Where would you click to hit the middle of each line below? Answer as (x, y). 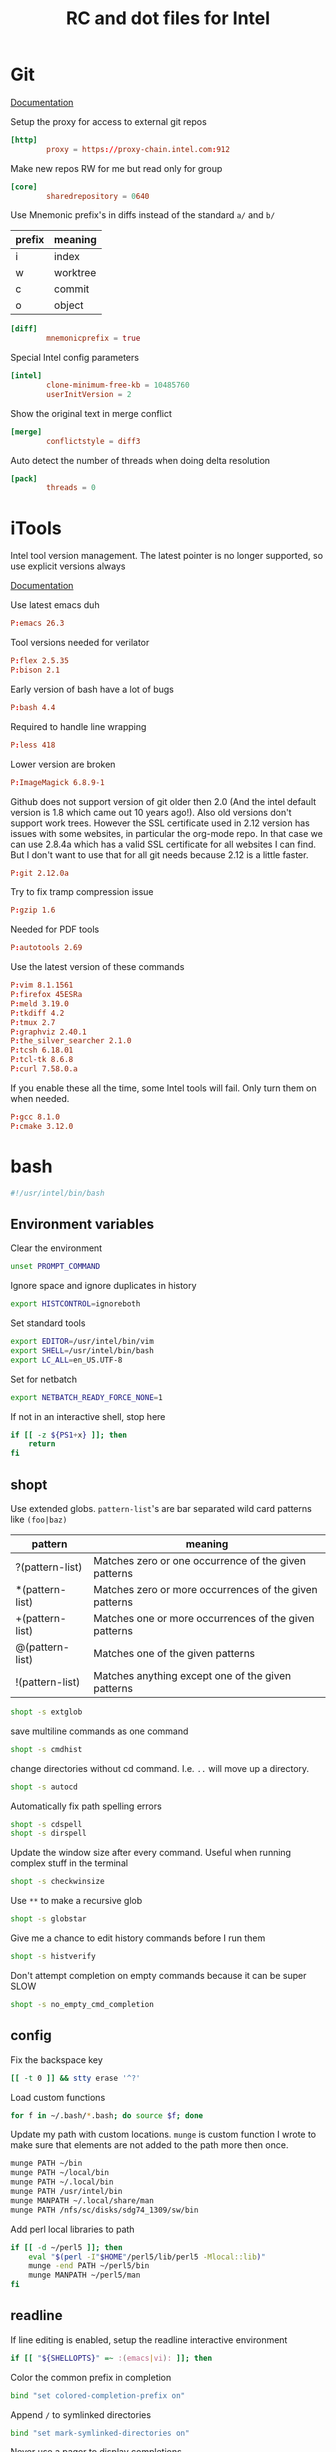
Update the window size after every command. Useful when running (151, 1853)
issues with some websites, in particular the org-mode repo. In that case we (166, 833)
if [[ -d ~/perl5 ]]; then (66, 2247)
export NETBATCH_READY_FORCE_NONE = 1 (86, 1397)
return (42, 1444)
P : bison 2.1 (35, 670)
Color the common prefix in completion (91, 2377)
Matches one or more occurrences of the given (204, 1618)
